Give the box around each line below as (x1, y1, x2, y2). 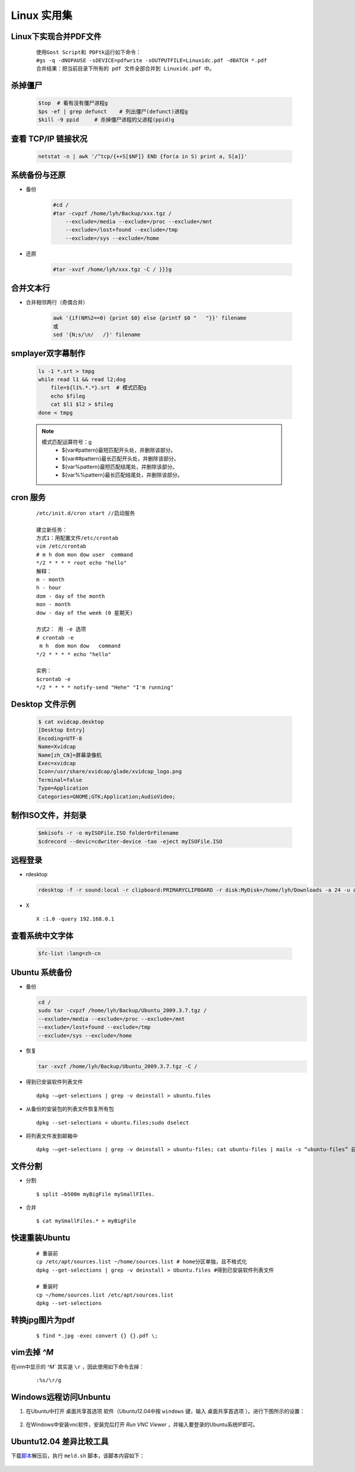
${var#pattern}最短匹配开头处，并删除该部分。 (62, 446, 176, 454)
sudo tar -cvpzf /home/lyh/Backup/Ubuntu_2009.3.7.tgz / (38, 1007, 207, 1014)
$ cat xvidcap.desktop (38, 719, 104, 726)
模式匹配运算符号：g (41, 438, 92, 445)
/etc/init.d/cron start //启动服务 (36, 510, 135, 516)
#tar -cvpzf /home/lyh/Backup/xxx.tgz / (53, 210, 172, 216)
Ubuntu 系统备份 (11, 967, 72, 978)
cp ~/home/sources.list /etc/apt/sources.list (36, 1291, 174, 1298)
